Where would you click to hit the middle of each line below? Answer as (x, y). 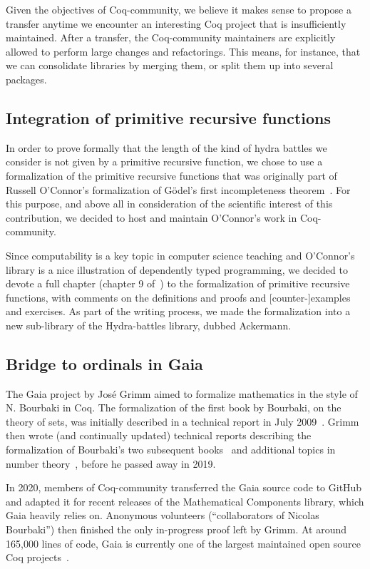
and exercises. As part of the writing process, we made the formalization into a (178, 311)
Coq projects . (37, 557)
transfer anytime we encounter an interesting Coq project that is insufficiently (176, 23)
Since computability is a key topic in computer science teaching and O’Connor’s (180, 255)
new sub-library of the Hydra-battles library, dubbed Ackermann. (149, 325)
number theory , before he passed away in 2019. (111, 463)
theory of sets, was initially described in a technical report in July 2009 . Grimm (183, 421)
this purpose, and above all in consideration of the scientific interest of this (169, 204)
